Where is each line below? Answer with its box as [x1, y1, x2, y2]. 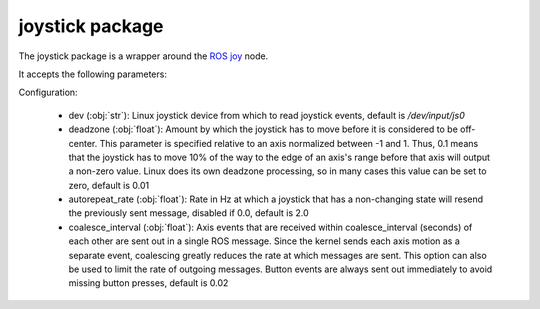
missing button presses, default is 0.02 [68, 277, 229, 289]
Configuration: [18, 86, 79, 99]
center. [68, 137, 98, 149]
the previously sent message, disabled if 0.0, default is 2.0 [68, 207, 309, 219]
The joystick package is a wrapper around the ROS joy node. [18, 50, 269, 62]
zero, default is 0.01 [68, 179, 150, 191]
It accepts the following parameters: [18, 68, 167, 80]
